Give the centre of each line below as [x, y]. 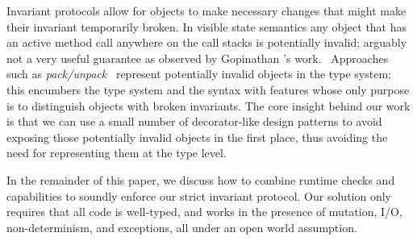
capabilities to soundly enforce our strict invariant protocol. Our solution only [199, 195]
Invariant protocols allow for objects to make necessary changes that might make [206, 10]
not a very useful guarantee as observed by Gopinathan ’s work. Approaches [198, 58]
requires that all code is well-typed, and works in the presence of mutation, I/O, [204, 212]
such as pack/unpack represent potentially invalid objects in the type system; [199, 74]
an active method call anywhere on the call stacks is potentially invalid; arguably [207, 42]
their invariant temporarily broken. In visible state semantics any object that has [207, 26]
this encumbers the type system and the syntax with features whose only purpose [208, 89]
